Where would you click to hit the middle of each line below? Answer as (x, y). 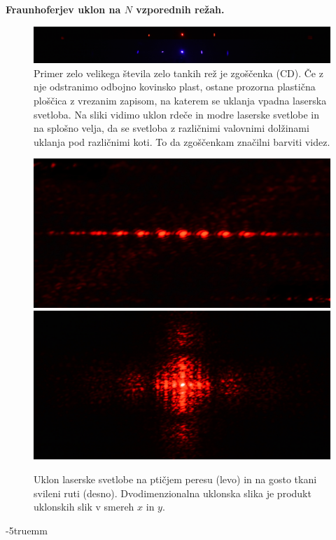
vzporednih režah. (180, 9)
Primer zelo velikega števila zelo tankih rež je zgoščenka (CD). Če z (178, 73)
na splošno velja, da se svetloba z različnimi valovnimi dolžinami (171, 128)
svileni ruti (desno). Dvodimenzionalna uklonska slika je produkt (173, 493)
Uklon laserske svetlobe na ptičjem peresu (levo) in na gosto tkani (175, 479)
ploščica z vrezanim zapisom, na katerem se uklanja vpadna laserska (180, 100)
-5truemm (27, 530)
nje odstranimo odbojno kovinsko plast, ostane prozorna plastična (175, 87)
